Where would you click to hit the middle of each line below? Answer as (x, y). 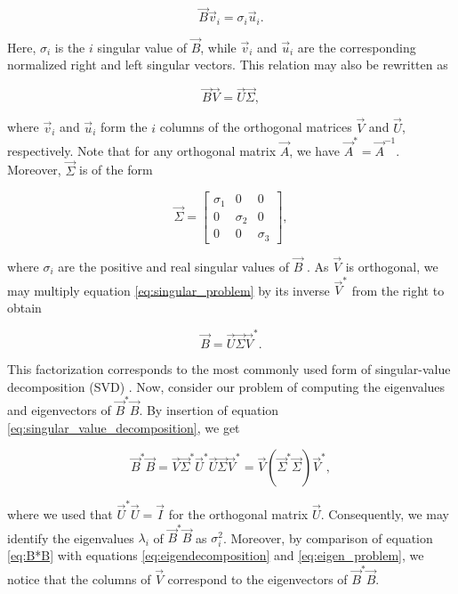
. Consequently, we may (385, 513)
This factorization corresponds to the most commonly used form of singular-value (229, 369)
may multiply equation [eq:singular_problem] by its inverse (169, 290)
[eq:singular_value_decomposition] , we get (124, 427)
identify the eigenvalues (71, 537)
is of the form (116, 170)
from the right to (398, 290)
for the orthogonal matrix (238, 513)
